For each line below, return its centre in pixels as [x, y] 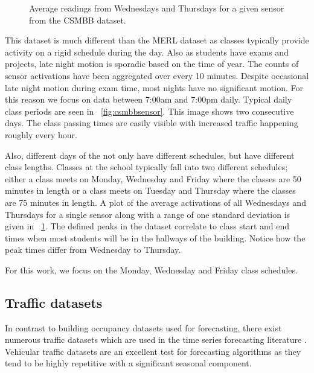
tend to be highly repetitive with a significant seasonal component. [128, 363]
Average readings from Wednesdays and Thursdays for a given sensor [157, 8]
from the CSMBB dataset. [78, 20]
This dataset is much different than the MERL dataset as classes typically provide [157, 40]
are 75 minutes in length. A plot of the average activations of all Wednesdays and [155, 202]
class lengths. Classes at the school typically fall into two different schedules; [146, 167]
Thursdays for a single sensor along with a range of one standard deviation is [148, 214]
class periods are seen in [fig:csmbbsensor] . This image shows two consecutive [149, 111]
